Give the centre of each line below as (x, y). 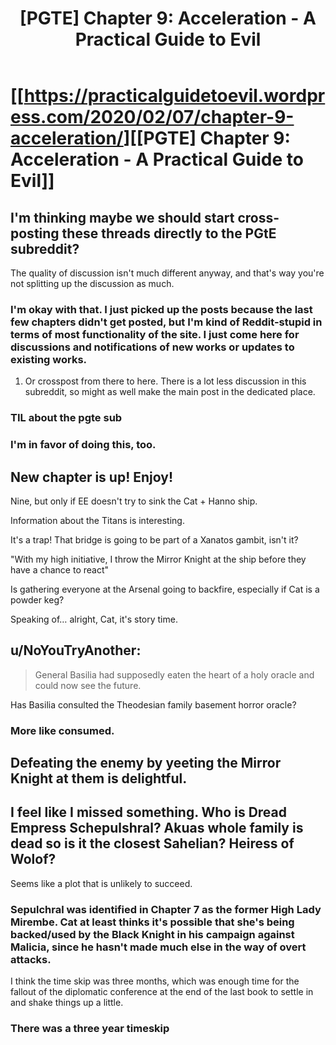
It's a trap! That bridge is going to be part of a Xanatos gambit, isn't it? (154, 539)
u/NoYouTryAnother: (76, 650)
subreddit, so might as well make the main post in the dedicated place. (170, 392)
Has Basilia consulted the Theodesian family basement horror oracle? (153, 704)
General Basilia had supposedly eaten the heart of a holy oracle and (174, 674)
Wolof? (33, 859)
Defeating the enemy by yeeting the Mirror (146, 763)
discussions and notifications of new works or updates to (152, 347)
